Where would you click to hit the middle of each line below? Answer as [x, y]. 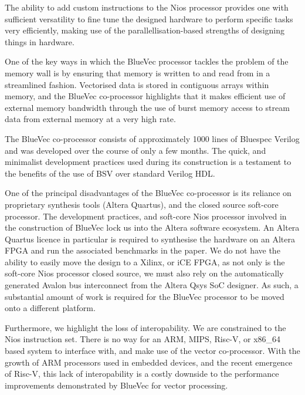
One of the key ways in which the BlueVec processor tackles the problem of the [147, 61]
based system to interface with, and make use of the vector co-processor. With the [152, 351]
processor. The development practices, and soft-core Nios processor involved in [146, 216]
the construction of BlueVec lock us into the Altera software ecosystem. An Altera [152, 227]
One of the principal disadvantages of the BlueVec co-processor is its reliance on [148, 193]
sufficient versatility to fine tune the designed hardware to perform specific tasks [149, 18]
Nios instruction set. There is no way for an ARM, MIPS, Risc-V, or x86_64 [143, 339]
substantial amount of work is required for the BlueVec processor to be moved [145, 296]
